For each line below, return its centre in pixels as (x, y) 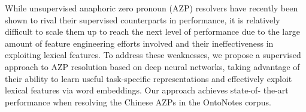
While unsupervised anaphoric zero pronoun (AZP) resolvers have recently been (152, 8)
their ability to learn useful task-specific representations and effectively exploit (149, 78)
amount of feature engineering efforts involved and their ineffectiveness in (139, 43)
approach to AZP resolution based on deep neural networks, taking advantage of (152, 66)
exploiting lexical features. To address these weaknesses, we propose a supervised (153, 55)
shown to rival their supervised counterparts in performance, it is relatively (143, 19)
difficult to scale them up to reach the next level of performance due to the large (152, 31)
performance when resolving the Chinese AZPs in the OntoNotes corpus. (138, 102)
